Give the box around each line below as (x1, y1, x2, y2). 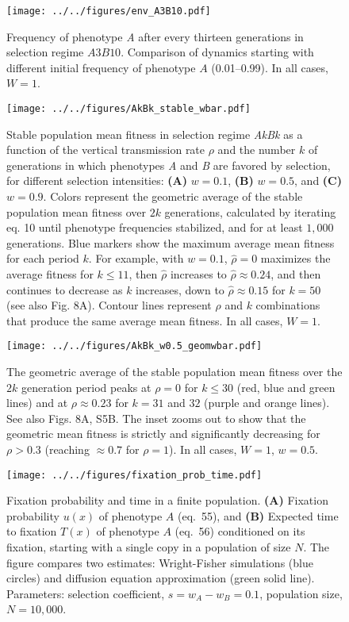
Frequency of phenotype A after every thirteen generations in (6, 28, 304, 44)
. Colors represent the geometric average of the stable (43, 188, 303, 205)
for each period (6, 250, 79, 267)
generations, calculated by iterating (164, 203, 336, 220)
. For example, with (88, 250, 184, 267)
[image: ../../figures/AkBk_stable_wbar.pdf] (6, 103, 251, 115)
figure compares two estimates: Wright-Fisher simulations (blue (6, 554, 313, 570)
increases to (170, 266, 227, 282)
